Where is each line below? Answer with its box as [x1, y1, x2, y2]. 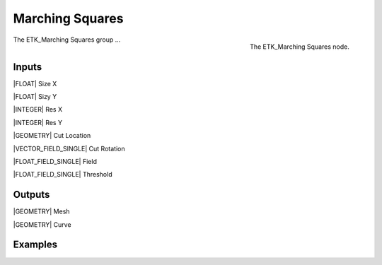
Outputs [13, 189, 50, 201]
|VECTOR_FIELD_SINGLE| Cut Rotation [13, 144, 125, 153]
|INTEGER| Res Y [13, 118, 63, 126]
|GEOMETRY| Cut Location [13, 131, 91, 140]
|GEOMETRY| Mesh [13, 207, 70, 216]
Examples [13, 239, 58, 251]
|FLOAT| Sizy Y [13, 93, 57, 101]
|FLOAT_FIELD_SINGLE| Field [13, 157, 97, 165]
